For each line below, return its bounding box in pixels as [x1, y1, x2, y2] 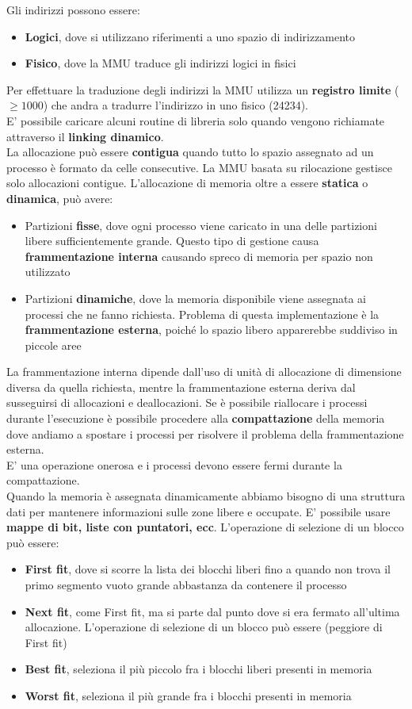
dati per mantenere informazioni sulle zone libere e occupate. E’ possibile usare [6, 503, 391, 519]
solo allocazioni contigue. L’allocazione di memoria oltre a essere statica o [6, 174, 368, 191]
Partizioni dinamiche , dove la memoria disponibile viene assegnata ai [25, 289, 366, 306]
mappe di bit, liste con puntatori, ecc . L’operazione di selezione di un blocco [6, 519, 404, 535]
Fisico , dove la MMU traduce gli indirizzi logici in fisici [25, 55, 296, 71]
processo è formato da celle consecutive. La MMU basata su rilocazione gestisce [6, 159, 392, 175]
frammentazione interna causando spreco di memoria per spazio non [25, 247, 373, 264]
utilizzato [25, 263, 71, 280]
